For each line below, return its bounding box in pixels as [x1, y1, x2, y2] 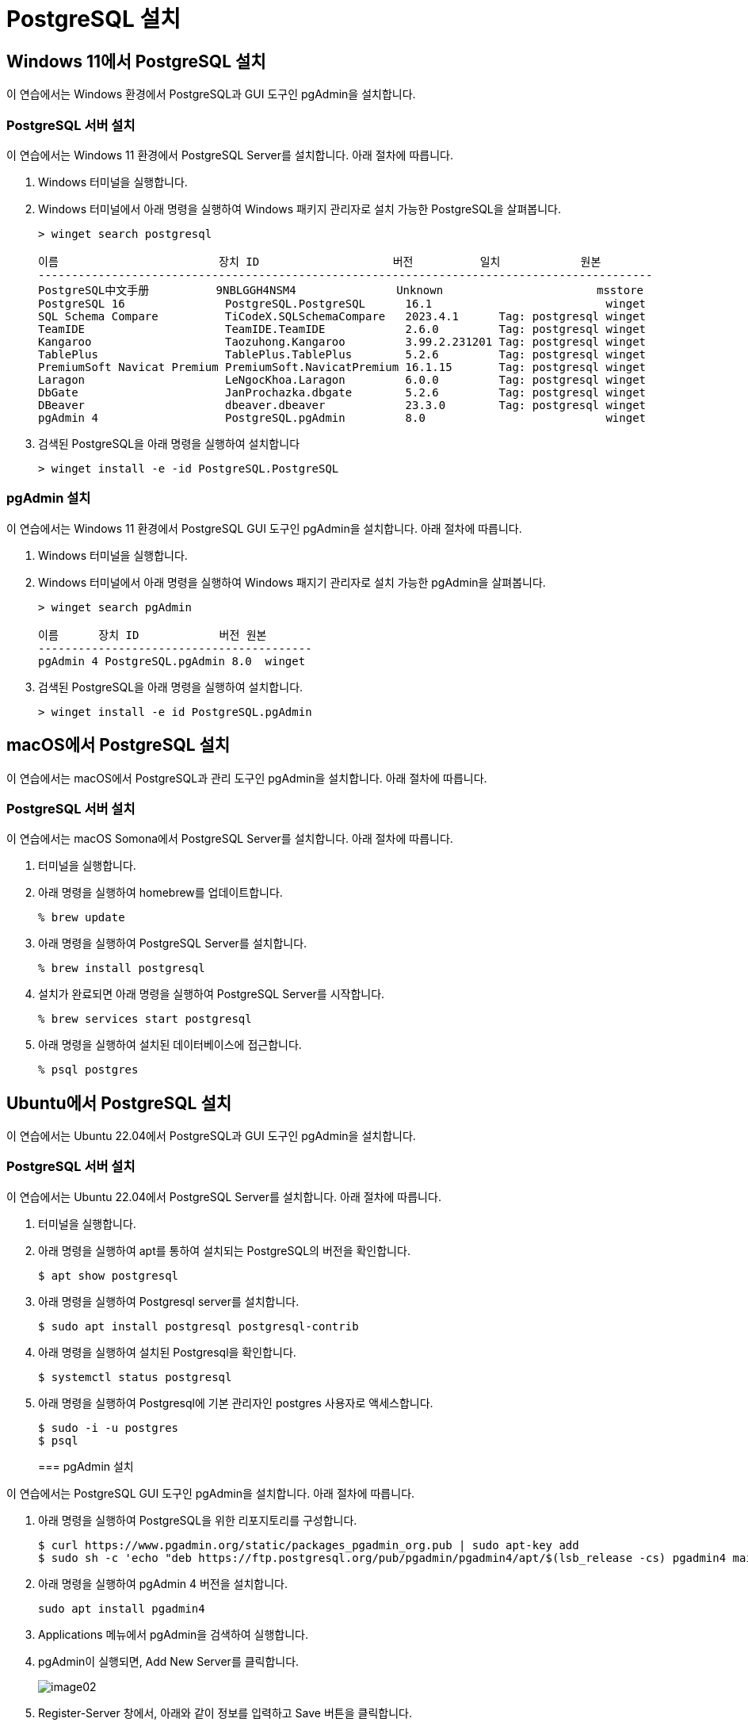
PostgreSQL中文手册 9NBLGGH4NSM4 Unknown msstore [38, 283, 644, 297]
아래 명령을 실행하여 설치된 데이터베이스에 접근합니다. [38, 1038, 302, 1052]
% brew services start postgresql [38, 1012, 252, 1026]
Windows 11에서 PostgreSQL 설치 [6, 51, 266, 71]
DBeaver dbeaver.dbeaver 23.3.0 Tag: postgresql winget [38, 398, 647, 411]
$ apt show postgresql [38, 1269, 179, 1282]
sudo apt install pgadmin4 [38, 1602, 205, 1615]
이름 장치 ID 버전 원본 [38, 628, 267, 641]
